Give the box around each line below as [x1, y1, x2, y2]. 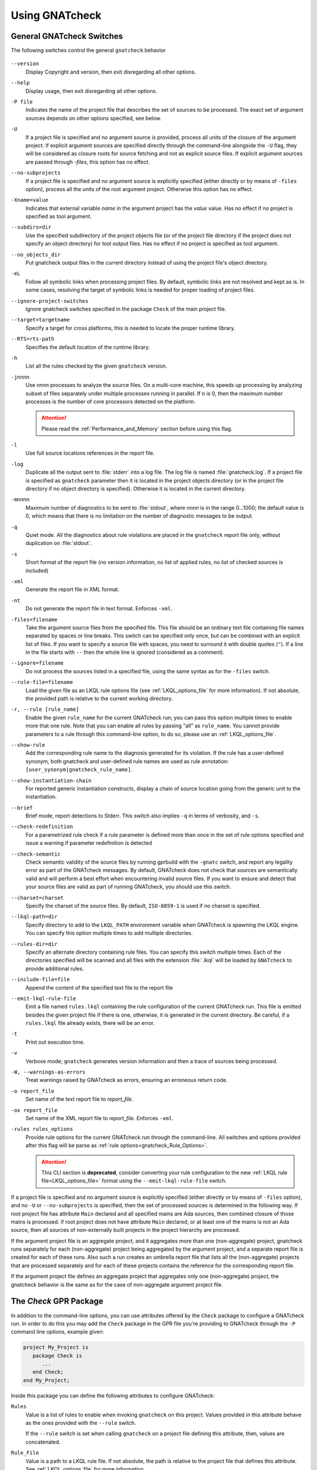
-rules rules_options [11, 1126, 73, 1132]
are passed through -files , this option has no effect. [25, 158, 150, 165]
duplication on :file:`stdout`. [25, 540, 92, 547]
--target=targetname [11, 316, 70, 323]
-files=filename [11, 616, 58, 623]
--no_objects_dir [11, 251, 61, 258]
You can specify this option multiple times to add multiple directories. [25, 930, 193, 937]
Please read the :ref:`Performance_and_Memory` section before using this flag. [41, 425, 233, 432]
